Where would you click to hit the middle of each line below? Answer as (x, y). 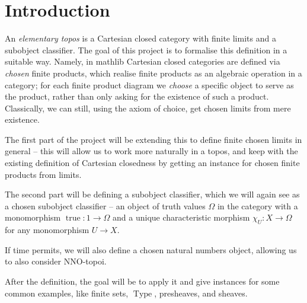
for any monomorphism (47, 230)
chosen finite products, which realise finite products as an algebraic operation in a (153, 73)
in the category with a (258, 205)
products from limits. (43, 174)
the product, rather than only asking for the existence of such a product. (137, 96)
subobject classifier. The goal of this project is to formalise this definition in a (146, 50)
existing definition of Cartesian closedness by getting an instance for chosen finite (152, 163)
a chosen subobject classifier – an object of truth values (105, 205)
